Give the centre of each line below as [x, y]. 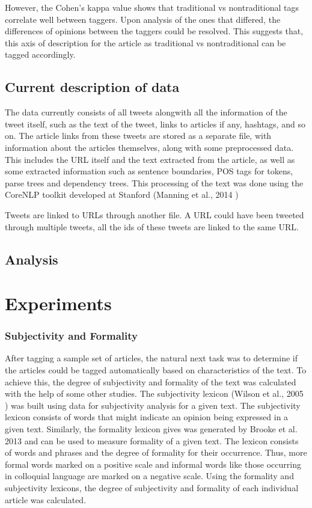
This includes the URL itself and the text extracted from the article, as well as [150, 159]
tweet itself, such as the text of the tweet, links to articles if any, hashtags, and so [155, 124]
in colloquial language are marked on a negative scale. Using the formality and [149, 476]
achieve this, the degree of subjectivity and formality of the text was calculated [151, 381]
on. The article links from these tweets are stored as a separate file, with [138, 136]
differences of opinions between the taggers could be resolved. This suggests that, [154, 31]
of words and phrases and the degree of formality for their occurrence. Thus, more [156, 452]
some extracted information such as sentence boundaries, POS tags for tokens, [149, 171]
